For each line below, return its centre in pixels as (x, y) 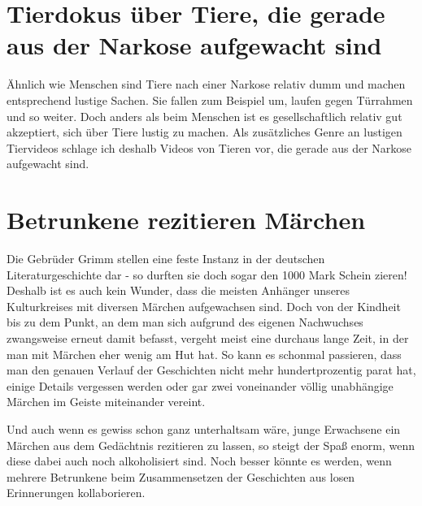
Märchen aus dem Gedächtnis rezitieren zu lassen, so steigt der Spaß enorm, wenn (211, 445)
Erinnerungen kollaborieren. (76, 493)
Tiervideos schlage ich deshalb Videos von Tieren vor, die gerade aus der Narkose (209, 147)
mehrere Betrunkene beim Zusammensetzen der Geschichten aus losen (181, 476)
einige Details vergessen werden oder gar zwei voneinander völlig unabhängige (200, 385)
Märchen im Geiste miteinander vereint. (106, 402)
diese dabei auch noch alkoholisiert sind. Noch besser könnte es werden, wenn (199, 461)
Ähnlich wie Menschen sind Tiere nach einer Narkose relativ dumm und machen (206, 84)
